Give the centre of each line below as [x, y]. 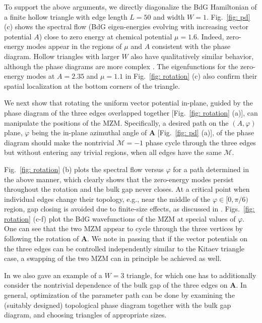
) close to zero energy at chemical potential [106, 36]
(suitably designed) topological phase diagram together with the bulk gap [118, 305]
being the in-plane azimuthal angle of [89, 132]
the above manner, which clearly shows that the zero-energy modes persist [119, 179]
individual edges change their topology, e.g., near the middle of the [107, 199]
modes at [41, 76]
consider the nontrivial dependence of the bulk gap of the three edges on [116, 285]
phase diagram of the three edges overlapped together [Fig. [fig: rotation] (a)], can [131, 112]
